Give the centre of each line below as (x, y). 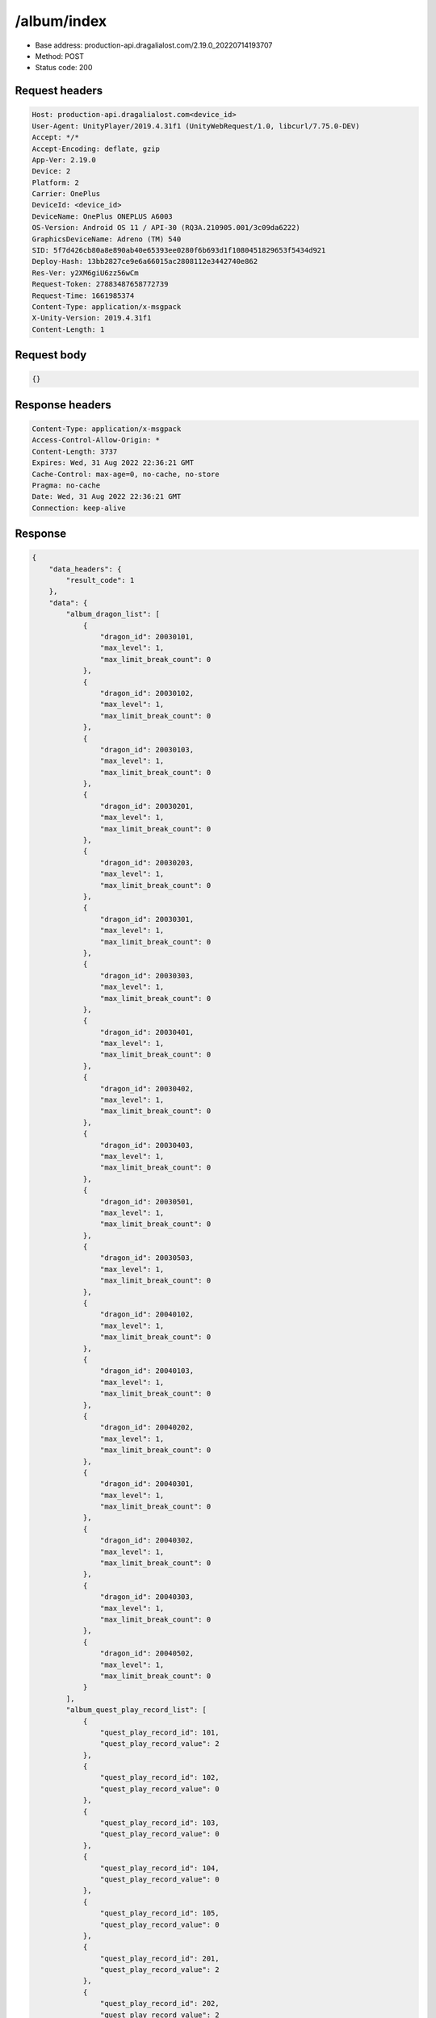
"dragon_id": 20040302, (147, 1541)
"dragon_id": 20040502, (147, 1654)
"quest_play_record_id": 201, (159, 1958)
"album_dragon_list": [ (113, 614)
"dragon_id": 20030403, (147, 1145)
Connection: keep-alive (79, 508)
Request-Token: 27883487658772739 (100, 284)
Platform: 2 (56, 182)
